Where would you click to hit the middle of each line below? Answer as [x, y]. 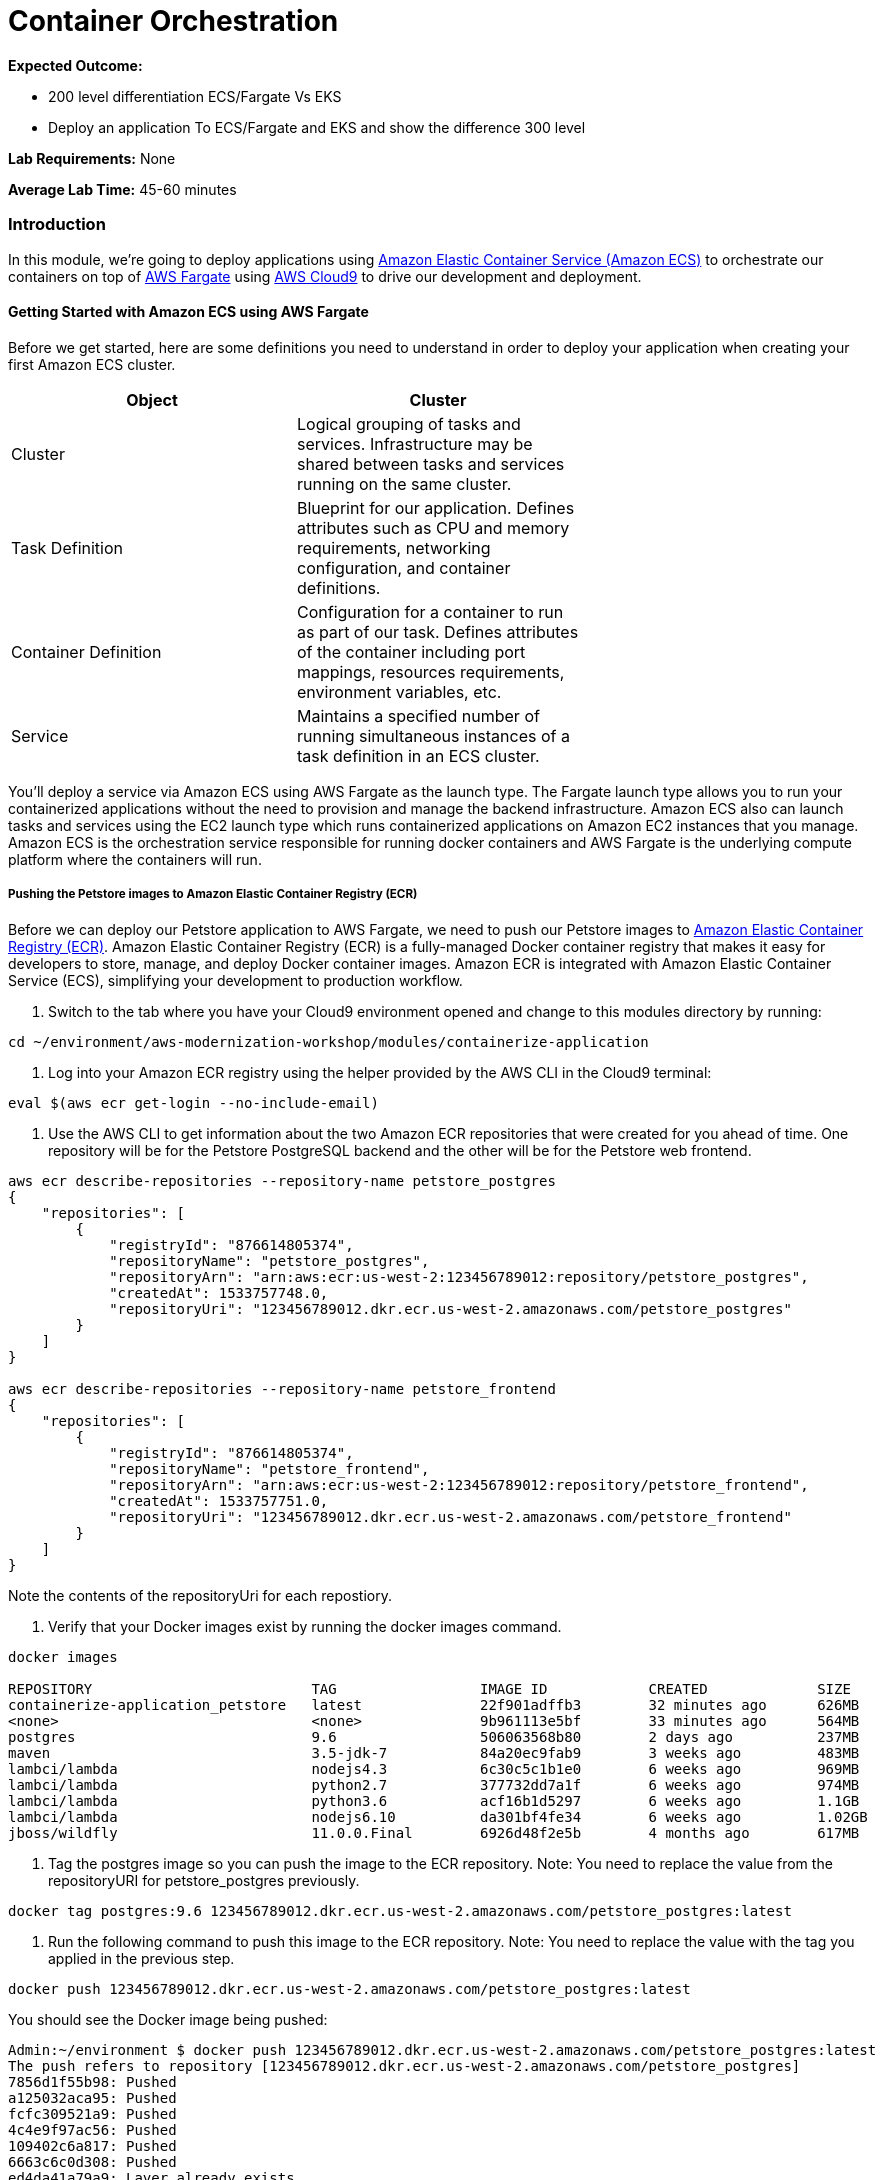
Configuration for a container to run [430, 611]
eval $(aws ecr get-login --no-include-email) [193, 1102]
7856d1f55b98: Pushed [92, 2081]
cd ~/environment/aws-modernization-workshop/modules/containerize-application [328, 1041]
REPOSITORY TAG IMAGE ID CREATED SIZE [429, 1688]
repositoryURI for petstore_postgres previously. [204, 1880]
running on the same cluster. [404, 483]
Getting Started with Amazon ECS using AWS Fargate [188, 312]
